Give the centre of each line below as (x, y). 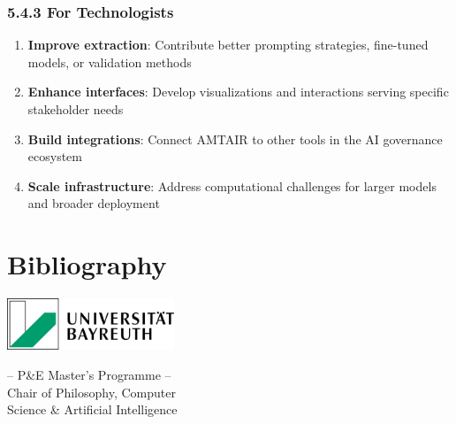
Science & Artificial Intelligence (92, 409)
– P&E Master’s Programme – (89, 374)
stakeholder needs (76, 109)
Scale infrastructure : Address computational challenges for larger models (232, 185)
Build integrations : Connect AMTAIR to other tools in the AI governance (235, 139)
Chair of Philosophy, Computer (91, 392)
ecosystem (55, 156)
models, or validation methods (110, 62)
